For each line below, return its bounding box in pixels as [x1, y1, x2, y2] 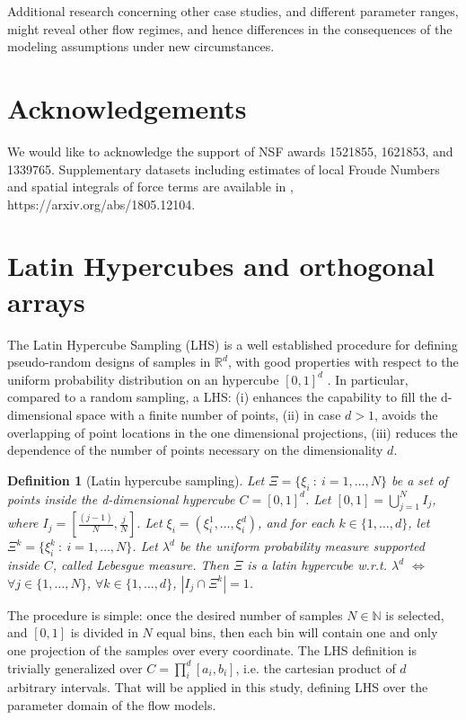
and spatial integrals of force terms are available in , [7, 177, 294, 196]
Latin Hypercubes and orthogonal [7, 247, 435, 284]
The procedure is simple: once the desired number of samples [7, 605, 343, 624]
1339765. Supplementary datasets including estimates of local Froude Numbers [7, 159, 440, 178]
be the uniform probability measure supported [179, 537, 425, 556]
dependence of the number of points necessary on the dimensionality [7, 440, 383, 459]
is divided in [70, 623, 138, 642]
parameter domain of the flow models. [7, 695, 216, 714]
